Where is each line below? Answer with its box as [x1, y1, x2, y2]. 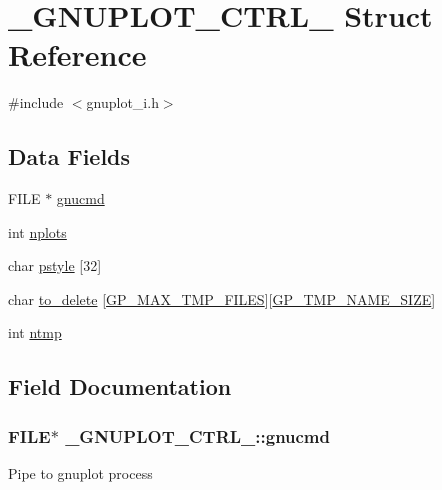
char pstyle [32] [8, 255, 102, 276]
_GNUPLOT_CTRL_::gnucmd [65, 423, 330, 448]
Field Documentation [8, 371, 232, 402]
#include [8, 92, 64, 113]
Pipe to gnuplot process [8, 463, 153, 484]
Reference [8, 34, 147, 75]
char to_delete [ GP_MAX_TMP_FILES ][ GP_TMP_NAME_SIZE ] [8, 288, 436, 309]
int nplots [8, 221, 67, 242]
